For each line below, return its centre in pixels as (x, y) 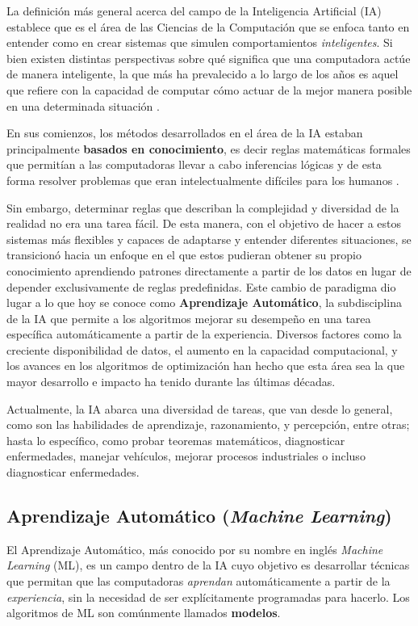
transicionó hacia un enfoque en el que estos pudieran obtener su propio (184, 255)
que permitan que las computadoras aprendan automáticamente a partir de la (199, 581)
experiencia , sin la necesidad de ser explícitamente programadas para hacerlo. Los (208, 597)
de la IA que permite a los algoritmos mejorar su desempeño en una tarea (189, 318)
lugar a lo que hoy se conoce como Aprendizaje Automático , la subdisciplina (204, 302)
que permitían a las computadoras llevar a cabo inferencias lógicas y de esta (194, 164)
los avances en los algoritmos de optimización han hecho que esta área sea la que (206, 366)
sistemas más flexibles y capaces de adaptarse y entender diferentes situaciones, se (209, 239)
